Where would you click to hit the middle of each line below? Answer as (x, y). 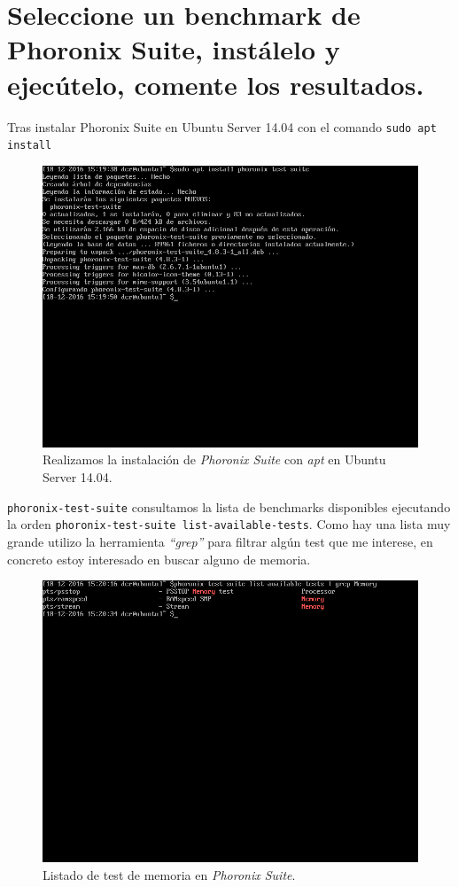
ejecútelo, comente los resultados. (216, 84)
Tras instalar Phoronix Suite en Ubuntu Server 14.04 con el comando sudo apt (222, 126)
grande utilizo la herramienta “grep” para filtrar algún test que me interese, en (220, 541)
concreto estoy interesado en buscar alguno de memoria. (159, 559)
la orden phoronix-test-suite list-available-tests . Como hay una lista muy (229, 524)
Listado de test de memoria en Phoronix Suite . (169, 874)
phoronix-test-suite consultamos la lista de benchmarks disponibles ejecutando (229, 506)
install (30, 146)
